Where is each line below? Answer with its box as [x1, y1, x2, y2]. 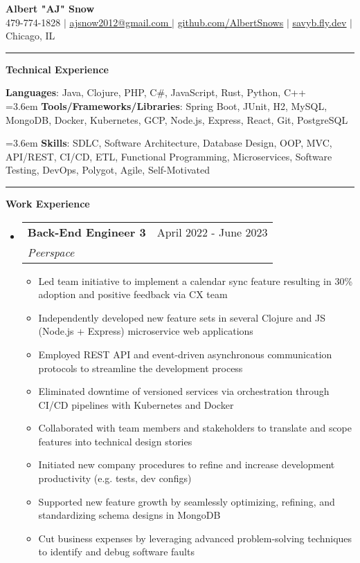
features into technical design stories [38, 434, 192, 448]
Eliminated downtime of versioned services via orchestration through [38, 384, 330, 398]
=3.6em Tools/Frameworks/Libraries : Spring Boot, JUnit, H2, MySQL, [6, 98, 327, 113]
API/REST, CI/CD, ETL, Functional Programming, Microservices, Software [6, 149, 332, 163]
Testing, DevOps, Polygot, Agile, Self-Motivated [6, 163, 210, 177]
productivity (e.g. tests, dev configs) [38, 471, 192, 486]
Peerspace [27, 243, 75, 260]
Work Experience [6, 196, 90, 210]
